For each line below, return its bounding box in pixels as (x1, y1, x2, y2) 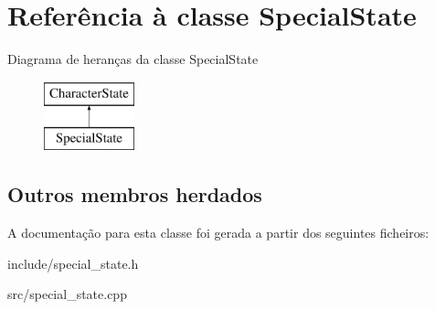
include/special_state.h (7, 253, 139, 273)
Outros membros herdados (7, 180, 262, 208)
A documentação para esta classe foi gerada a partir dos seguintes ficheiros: (7, 223, 430, 242)
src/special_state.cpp (7, 284, 127, 304)
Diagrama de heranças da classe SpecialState (7, 49, 259, 69)
